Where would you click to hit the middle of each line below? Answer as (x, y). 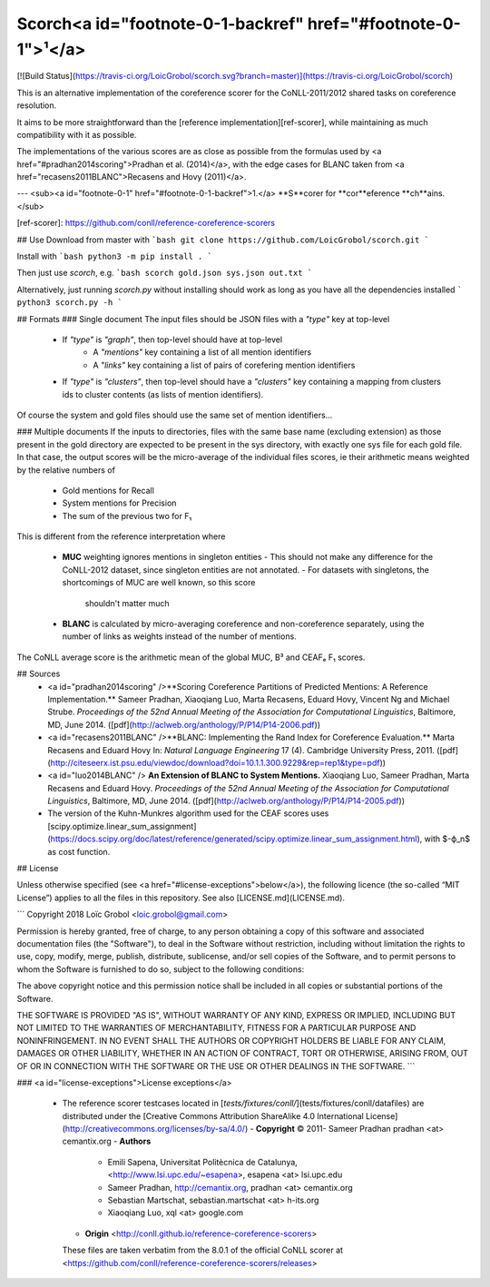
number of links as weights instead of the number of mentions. (179, 636)
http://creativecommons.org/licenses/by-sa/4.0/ (155, 1129)
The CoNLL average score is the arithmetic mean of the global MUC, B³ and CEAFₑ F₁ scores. (191, 657)
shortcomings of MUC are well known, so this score (159, 583)
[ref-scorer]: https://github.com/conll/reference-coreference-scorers (146, 223)
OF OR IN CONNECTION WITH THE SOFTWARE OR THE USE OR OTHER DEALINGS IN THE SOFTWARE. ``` (216, 1066)
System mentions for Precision (119, 503)
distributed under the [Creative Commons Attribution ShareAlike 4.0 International (213, 1115)
